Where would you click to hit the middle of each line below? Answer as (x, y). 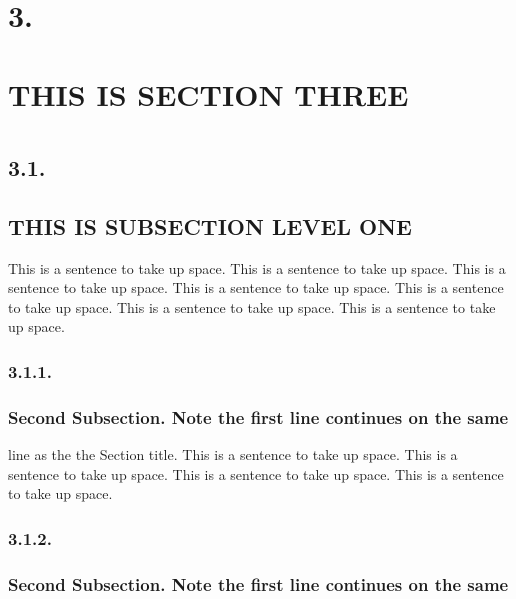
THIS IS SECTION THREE (208, 93)
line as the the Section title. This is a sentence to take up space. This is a (233, 453)
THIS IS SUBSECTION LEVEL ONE (210, 225)
